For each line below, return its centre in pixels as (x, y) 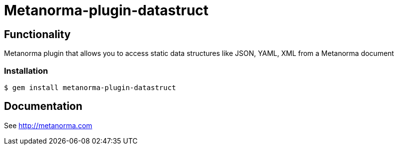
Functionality (37, 34)
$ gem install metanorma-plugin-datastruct (90, 87)
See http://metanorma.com (48, 125)
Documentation (43, 106)
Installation (26, 71)
